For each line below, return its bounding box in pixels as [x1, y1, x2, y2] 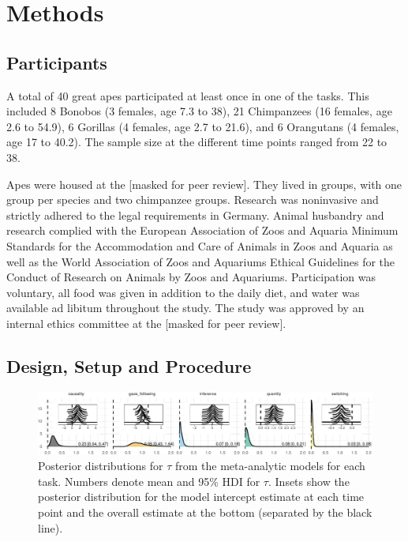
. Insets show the [268, 472, 350, 489]
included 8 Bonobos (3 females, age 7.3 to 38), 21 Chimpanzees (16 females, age [6, 103, 392, 119]
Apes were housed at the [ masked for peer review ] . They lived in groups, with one [6, 175, 402, 192]
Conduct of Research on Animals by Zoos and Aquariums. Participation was [6, 269, 376, 285]
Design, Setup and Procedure [6, 353, 252, 378]
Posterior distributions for [38, 457, 163, 474]
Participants [6, 50, 107, 74]
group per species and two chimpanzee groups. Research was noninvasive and [6, 191, 379, 208]
